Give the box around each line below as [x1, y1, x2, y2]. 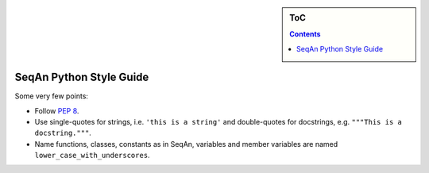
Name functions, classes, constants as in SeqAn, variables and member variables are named [34, 139, 338, 148]
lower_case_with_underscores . [34, 151, 150, 160]
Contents [289, 29, 321, 39]
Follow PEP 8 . [34, 106, 79, 115]
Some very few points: [14, 91, 89, 101]
